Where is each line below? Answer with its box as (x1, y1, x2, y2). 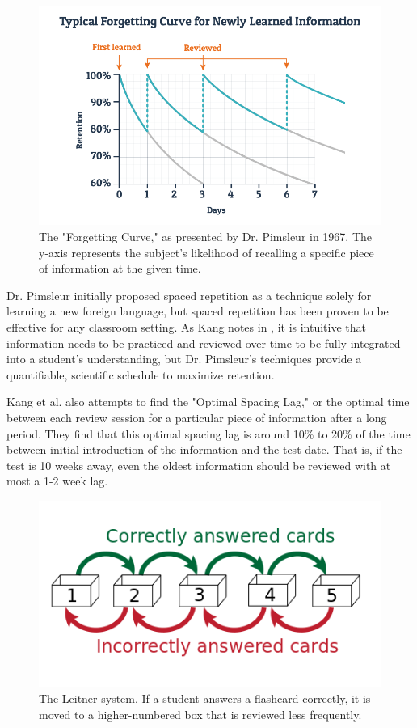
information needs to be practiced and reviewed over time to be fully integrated (6, 334, 401, 351)
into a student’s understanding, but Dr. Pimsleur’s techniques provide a (6, 350, 362, 367)
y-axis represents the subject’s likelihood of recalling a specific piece (39, 243, 374, 260)
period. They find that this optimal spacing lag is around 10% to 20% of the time (6, 425, 411, 442)
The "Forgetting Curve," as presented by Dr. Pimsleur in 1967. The (39, 228, 373, 245)
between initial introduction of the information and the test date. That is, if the (6, 441, 402, 458)
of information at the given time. (39, 260, 201, 277)
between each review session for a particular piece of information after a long (6, 408, 387, 425)
